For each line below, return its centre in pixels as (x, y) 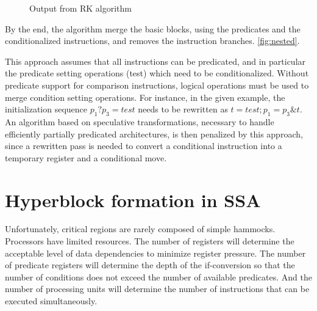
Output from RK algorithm (80, 8)
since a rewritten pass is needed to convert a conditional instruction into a (144, 146)
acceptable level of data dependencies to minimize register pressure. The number (155, 253)
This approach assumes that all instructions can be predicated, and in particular (155, 61)
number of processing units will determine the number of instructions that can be (157, 289)
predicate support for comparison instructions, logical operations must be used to (157, 85)
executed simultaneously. (51, 301)
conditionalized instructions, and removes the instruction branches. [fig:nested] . (152, 41)
